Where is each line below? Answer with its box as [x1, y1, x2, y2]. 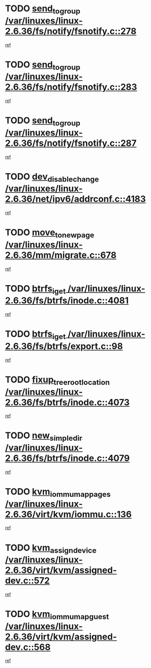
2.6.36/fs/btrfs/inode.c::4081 [5, 295, 129, 306]
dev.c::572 [5, 575, 50, 587]
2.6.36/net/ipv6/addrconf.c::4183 [5, 193, 146, 205]
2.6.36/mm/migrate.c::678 [5, 249, 117, 261]
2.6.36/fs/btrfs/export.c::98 [5, 341, 123, 351]
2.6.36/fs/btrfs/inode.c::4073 [5, 397, 130, 408]
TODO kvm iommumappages [5, 486, 111, 499]
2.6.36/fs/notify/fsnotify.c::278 [5, 26, 137, 37]
